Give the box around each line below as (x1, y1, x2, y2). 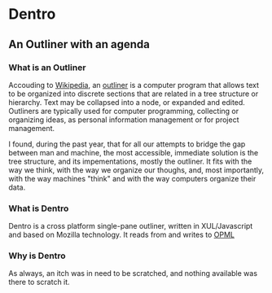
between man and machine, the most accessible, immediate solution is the (8, 147, 259, 157)
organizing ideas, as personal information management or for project (8, 115, 239, 125)
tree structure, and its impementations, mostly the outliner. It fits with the (8, 156, 252, 166)
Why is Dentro (8, 250, 67, 261)
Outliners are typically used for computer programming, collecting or (8, 106, 239, 116)
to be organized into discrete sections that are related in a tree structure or (8, 89, 259, 98)
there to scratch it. (8, 278, 71, 287)
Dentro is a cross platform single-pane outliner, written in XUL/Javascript (8, 221, 253, 231)
